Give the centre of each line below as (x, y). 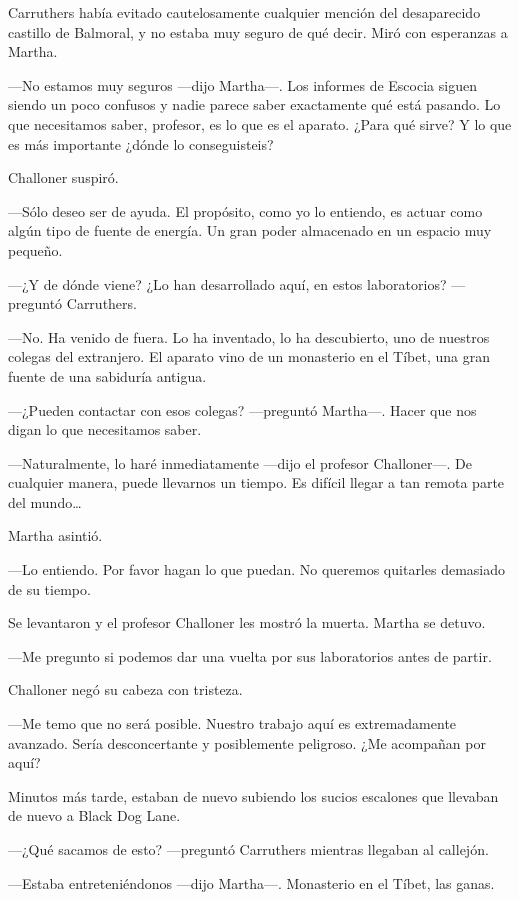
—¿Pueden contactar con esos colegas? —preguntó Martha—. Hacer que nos (242, 409)
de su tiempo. (49, 588)
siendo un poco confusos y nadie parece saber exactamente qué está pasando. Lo (254, 104)
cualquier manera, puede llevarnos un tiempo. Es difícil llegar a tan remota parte (256, 482)
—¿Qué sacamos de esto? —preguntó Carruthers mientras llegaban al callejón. (248, 849)
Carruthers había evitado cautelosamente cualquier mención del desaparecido (244, 12)
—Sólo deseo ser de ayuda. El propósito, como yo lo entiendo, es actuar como (245, 210)
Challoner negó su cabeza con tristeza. (125, 689)
